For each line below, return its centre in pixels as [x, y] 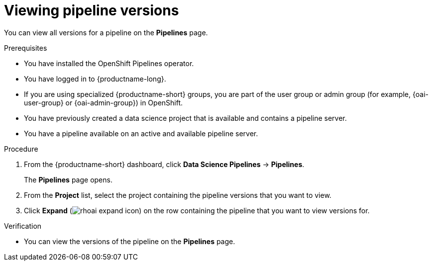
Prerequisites [26, 48]
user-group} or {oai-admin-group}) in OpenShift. [104, 102]
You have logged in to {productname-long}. [95, 79]
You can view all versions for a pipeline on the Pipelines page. [106, 32]
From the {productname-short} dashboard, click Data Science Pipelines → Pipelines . [164, 164]
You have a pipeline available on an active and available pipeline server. [141, 133]
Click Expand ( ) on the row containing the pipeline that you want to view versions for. [197, 210]
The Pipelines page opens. [68, 179]
